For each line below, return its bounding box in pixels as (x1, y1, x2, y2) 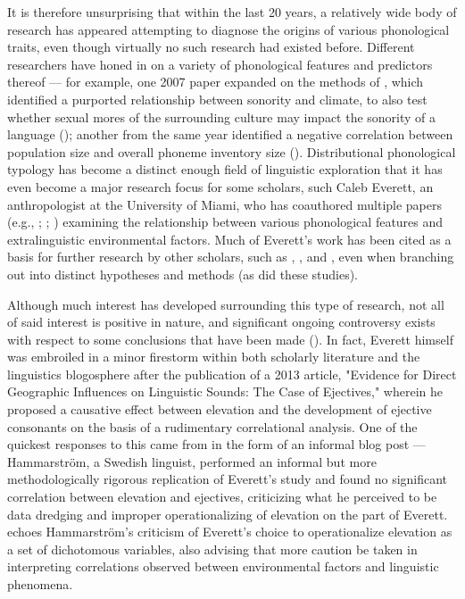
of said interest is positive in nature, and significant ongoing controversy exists (7, 312, 436, 331)
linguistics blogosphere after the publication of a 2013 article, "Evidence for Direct (7, 364, 457, 383)
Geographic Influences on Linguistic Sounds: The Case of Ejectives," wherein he (7, 382, 444, 401)
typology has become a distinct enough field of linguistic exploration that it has (7, 160, 443, 179)
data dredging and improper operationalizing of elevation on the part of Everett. (7, 504, 448, 523)
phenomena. (7, 575, 73, 593)
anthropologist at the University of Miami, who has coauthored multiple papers (7, 195, 443, 213)
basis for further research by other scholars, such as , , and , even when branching (7, 247, 454, 266)
